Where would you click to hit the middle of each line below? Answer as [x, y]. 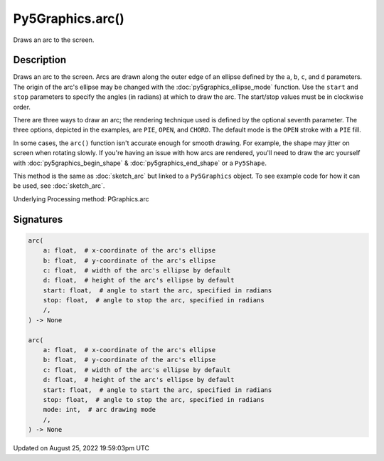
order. [22, 107]
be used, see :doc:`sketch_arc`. [59, 186]
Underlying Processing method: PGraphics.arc [81, 198]
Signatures [38, 219]
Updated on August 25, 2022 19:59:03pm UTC [81, 448]
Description [40, 60]
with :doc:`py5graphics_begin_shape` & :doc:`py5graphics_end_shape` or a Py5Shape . [140, 163]
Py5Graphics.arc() [69, 18]
